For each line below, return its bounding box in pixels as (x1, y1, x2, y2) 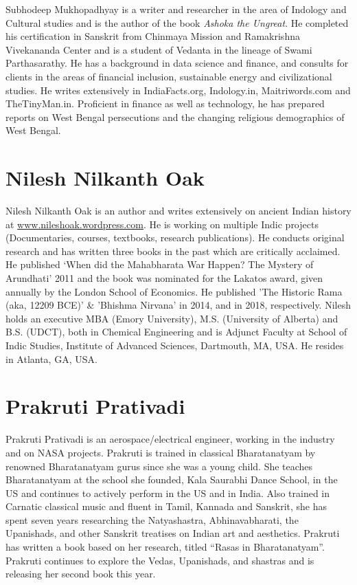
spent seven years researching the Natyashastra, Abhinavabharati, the (5, 512, 299, 527)
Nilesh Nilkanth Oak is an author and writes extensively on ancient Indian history (5, 203, 352, 218)
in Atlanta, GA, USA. (5, 351, 97, 366)
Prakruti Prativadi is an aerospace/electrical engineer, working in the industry (5, 432, 335, 446)
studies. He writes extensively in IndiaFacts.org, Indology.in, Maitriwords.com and (5, 82, 351, 97)
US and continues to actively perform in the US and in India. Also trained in (5, 485, 330, 500)
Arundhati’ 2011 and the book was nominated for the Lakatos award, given (5, 271, 323, 285)
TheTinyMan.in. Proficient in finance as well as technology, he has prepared (5, 96, 325, 111)
